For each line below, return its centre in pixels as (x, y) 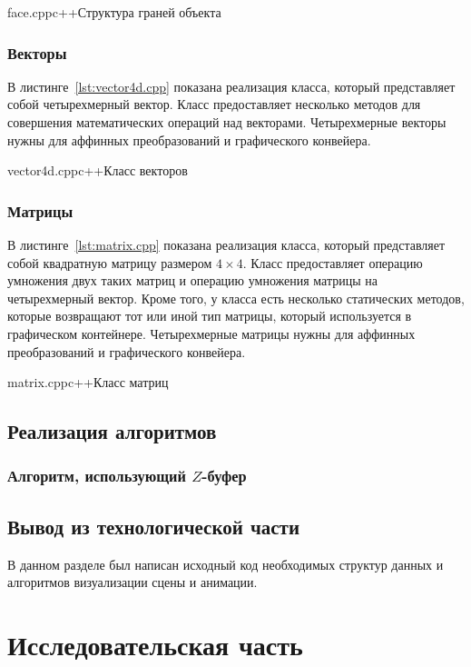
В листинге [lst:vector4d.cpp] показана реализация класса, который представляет (231, 86)
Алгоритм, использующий (97, 476)
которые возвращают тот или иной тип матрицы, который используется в (210, 316)
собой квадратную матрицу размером (110, 262)
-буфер (224, 476)
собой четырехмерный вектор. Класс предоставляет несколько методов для (214, 104)
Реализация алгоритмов (112, 431)
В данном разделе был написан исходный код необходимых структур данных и (226, 564)
